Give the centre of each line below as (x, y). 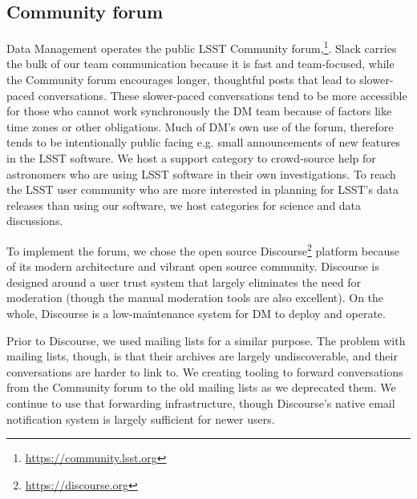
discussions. (35, 221)
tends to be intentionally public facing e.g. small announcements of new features (204, 142)
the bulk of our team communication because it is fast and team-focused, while (200, 64)
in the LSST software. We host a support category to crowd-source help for (191, 158)
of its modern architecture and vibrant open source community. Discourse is (193, 266)
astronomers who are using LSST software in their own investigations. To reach (201, 173)
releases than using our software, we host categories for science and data (184, 205)
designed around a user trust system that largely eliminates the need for (184, 282)
